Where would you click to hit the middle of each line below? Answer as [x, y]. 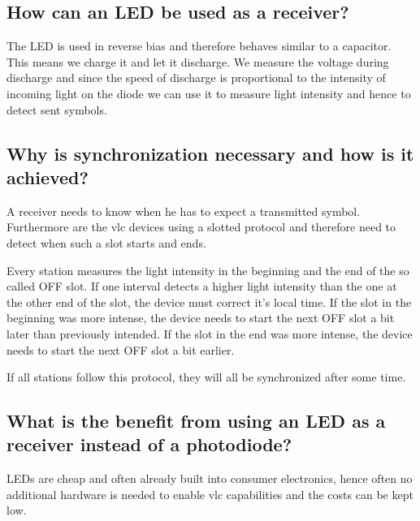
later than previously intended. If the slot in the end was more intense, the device [210, 333]
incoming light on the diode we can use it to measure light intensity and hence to [209, 93]
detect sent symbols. [57, 109]
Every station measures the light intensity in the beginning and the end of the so [208, 270]
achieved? [48, 177]
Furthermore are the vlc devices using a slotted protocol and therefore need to [201, 227]
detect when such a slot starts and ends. [106, 242]
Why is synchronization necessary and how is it [210, 153]
